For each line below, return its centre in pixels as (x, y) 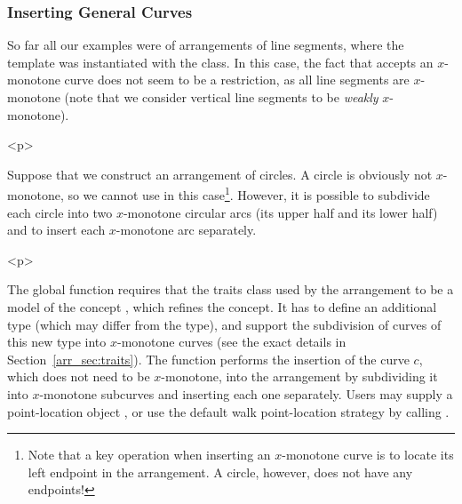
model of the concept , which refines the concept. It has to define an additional (222, 307)
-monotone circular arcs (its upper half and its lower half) (280, 212)
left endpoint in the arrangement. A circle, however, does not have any (220, 472)
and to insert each (56, 230)
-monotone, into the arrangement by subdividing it (299, 376)
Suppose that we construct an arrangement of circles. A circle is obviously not (220, 174)
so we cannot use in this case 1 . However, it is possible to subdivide (249, 194)
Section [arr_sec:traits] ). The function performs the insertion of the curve (208, 359)
